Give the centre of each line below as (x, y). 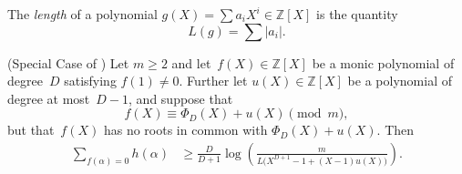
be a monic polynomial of (383, 62)
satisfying (90, 81)
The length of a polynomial (82, 14)
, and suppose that (181, 98)
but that (31, 130)
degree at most (49, 98)
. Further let (213, 81)
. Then (395, 130)
